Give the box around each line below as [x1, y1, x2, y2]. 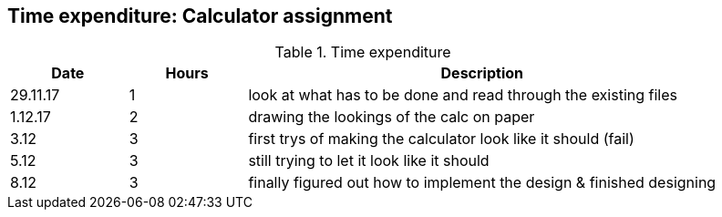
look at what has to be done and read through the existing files [248, 86, 677, 105]
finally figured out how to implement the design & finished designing [248, 173, 717, 192]
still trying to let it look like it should [248, 151, 490, 170]
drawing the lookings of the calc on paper [248, 108, 535, 127]
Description [440, 64, 523, 83]
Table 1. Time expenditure [274, 43, 451, 62]
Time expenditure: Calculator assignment [7, 5, 393, 27]
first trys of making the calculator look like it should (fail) [248, 129, 634, 149]
